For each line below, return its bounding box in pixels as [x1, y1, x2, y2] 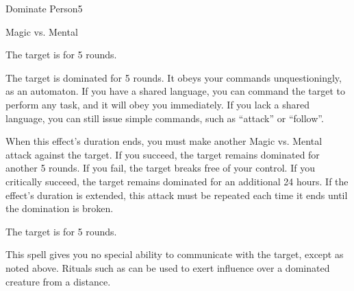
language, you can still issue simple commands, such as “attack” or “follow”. [5, 110, 324, 125]
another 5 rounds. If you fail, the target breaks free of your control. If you [5, 161, 315, 175]
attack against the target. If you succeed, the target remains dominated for [5, 147, 320, 161]
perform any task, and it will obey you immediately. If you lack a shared [5, 97, 310, 111]
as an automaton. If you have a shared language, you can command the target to [5, 84, 346, 98]
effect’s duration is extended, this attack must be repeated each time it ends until [5, 187, 348, 202]
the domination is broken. [5, 201, 114, 216]
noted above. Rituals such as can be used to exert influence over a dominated [5, 260, 330, 275]
